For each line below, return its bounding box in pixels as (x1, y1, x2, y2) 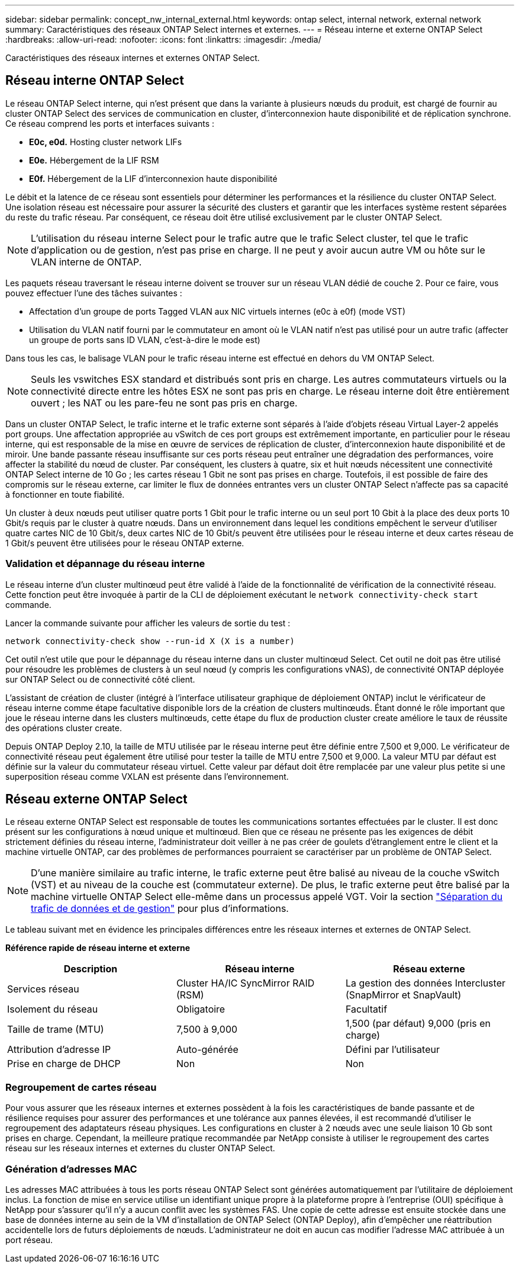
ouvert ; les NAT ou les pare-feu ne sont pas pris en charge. (31, 396, 298, 409)
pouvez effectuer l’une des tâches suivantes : (5, 287, 182, 298)
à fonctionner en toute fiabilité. (5, 489, 125, 499)
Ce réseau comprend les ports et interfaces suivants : (5, 118, 215, 129)
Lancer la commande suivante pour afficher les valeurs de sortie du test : (5, 617, 291, 628)
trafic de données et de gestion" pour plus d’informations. (31, 902, 289, 915)
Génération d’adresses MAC (5, 1163, 137, 1175)
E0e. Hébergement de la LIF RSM (29, 155, 159, 165)
